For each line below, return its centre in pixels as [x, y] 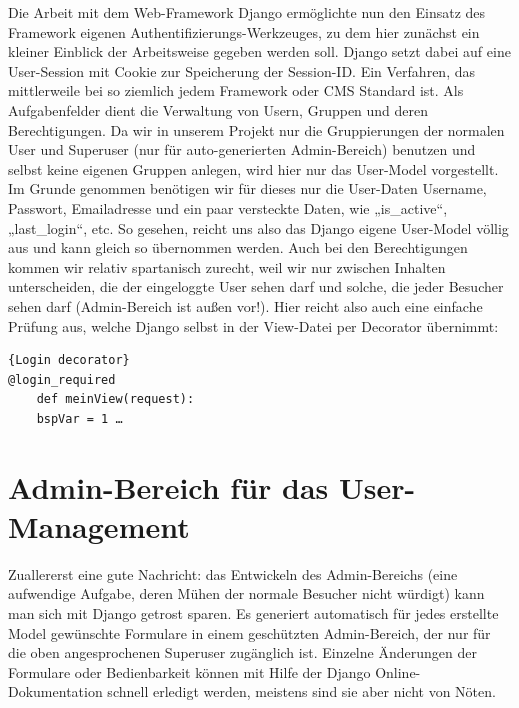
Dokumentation [55, 691]
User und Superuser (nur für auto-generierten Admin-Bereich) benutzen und [242, 149]
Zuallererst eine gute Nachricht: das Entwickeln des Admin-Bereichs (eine [233, 573]
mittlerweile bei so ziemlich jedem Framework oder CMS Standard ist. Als [236, 90]
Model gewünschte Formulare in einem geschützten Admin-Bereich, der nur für [249, 632]
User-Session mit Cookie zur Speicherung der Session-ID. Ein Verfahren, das [241, 70]
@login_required [62, 379]
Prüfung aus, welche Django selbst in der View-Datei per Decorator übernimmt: [253, 325]
